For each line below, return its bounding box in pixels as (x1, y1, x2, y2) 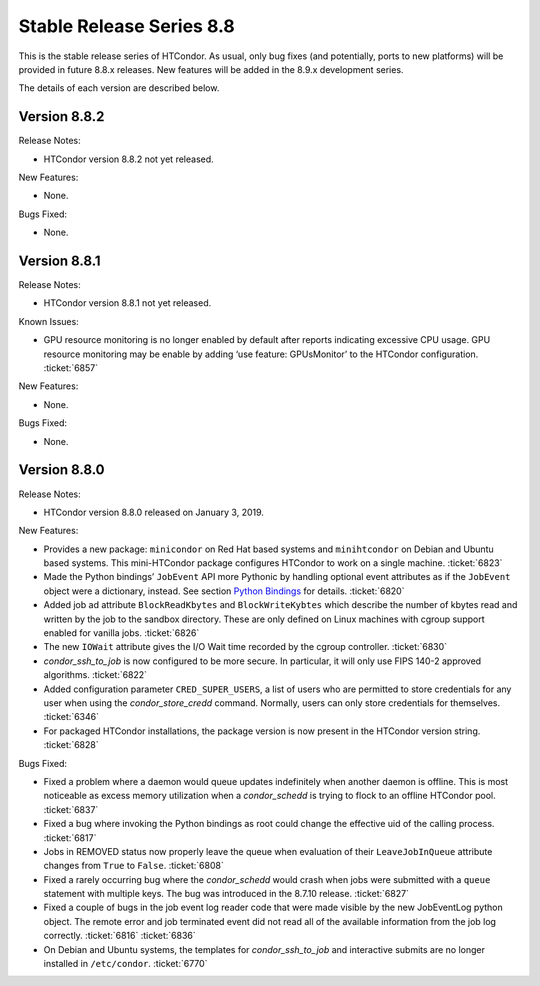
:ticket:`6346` (43, 711, 100, 723)
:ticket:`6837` (43, 803, 99, 815)
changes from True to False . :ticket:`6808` (43, 860, 224, 872)
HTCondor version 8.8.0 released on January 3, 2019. (43, 506, 265, 518)
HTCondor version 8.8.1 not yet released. (43, 297, 212, 309)
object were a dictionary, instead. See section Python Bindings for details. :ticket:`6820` (43, 585, 405, 597)
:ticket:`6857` (43, 362, 99, 374)
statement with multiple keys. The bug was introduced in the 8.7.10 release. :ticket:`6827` (43, 888, 410, 900)
